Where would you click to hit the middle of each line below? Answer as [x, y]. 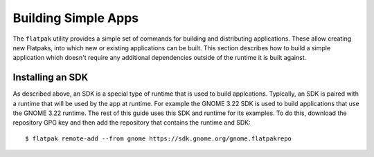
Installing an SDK [51, 77]
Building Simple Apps [76, 18]
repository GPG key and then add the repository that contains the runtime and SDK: [132, 123]
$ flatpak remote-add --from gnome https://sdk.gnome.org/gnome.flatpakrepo [159, 138]
